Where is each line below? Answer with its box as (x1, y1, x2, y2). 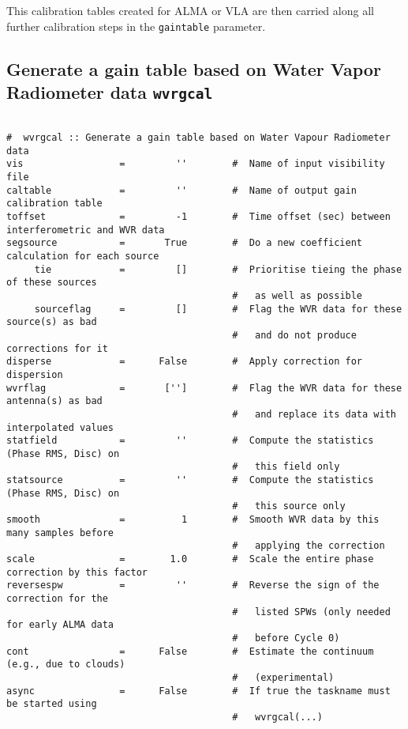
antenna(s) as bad (6, 395, 103, 407)
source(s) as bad (6, 316, 97, 328)
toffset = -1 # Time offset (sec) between (6, 211, 391, 223)
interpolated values (6, 421, 114, 433)
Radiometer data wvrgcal (6, 80, 213, 104)
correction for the (6, 593, 108, 605)
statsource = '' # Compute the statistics (6, 474, 374, 486)
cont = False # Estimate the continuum (6, 645, 374, 657)
